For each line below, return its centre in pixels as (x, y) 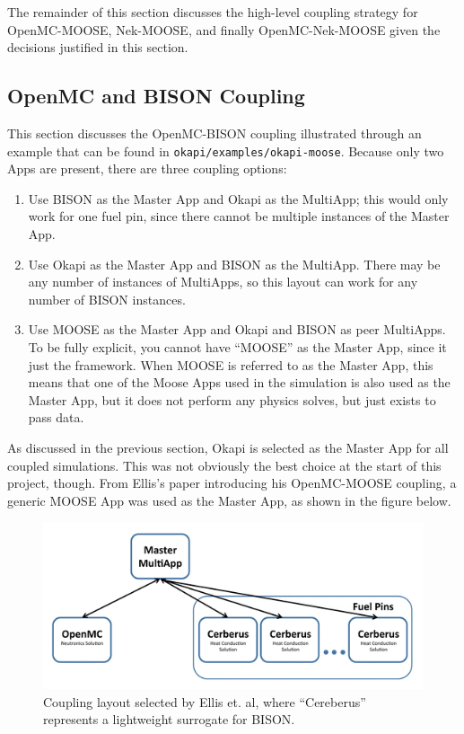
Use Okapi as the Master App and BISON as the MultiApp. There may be (234, 264)
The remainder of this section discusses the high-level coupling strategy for (213, 12)
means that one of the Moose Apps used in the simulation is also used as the (239, 382)
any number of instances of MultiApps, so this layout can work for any (223, 282)
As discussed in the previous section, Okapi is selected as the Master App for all (228, 447)
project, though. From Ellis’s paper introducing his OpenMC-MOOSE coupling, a (232, 483)
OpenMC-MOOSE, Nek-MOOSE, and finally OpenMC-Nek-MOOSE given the (224, 29)
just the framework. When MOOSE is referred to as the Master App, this (231, 364)
